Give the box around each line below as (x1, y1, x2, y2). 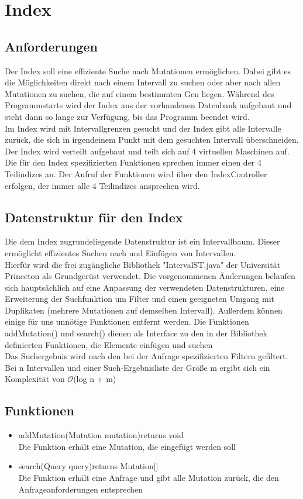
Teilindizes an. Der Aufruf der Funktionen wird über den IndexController (5, 167, 267, 180)
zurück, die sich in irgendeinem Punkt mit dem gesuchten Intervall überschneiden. (5, 133, 299, 146)
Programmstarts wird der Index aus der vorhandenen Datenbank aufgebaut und (5, 99, 292, 111)
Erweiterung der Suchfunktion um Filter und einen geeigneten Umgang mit (5, 292, 275, 305)
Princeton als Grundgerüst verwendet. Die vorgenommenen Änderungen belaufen (5, 270, 295, 282)
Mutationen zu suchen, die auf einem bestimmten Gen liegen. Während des (5, 87, 274, 99)
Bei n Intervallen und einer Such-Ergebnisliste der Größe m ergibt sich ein (5, 361, 270, 373)
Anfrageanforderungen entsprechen (18, 483, 143, 495)
